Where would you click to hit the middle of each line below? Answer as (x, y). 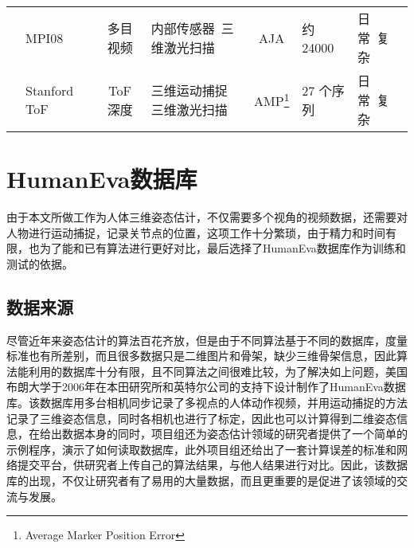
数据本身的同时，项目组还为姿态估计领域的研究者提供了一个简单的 (234, 434)
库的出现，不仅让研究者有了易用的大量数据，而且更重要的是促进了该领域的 (201, 481)
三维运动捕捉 (189, 90)
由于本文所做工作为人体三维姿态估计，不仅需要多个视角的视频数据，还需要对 (207, 217)
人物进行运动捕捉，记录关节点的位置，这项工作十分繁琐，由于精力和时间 (196, 232)
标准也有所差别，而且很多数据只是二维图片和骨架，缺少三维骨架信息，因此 (201, 356)
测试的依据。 (40, 263)
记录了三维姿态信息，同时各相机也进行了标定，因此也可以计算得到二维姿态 (201, 418)
